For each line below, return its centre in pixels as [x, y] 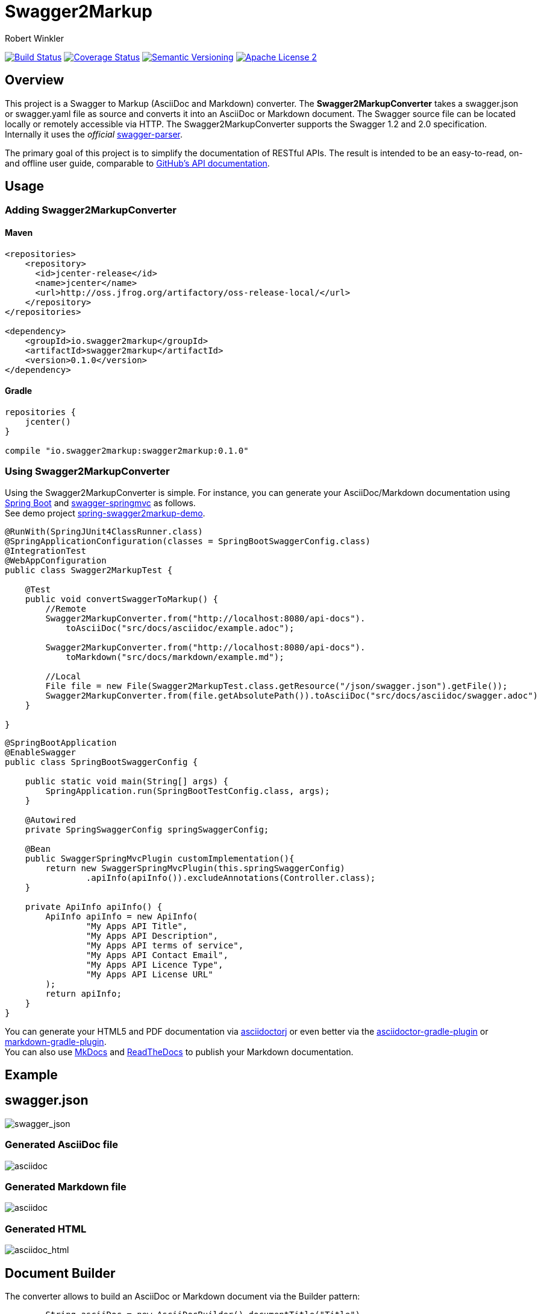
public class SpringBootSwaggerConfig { [102, 762]
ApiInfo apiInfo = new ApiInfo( [122, 916]
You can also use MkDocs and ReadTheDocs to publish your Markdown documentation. [179, 1052]
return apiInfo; [83, 993]
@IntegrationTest [45, 551]
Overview [35, 80]
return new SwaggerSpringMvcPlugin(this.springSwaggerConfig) [195, 868]
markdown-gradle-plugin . [56, 1041]
